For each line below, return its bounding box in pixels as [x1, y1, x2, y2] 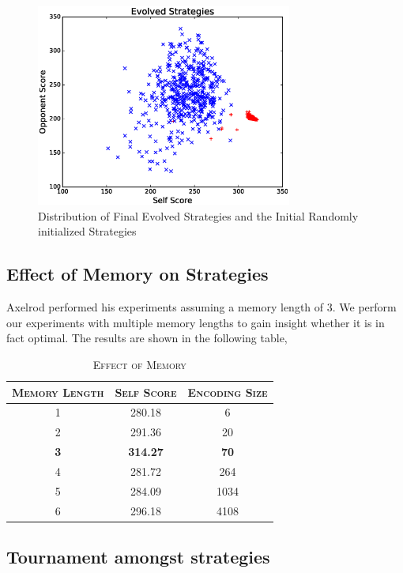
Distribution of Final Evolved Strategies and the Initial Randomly [38, 207, 359, 224]
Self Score [115, 383, 177, 400]
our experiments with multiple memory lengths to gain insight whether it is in [6, 314, 385, 330]
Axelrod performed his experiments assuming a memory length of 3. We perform [6, 299, 397, 315]
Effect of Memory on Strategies [6, 262, 269, 286]
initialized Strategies [38, 223, 137, 239]
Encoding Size [187, 383, 268, 400]
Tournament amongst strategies [6, 545, 270, 569]
